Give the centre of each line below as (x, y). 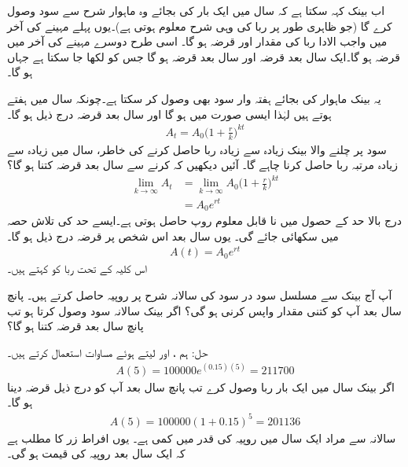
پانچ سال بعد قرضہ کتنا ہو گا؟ (75, 326)
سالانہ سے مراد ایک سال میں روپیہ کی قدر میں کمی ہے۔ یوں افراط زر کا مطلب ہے (202, 438)
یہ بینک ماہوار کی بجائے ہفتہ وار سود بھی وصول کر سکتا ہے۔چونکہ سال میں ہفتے (194, 98)
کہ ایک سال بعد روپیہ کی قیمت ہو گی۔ (96, 453)
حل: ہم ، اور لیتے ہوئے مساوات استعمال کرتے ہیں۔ (108, 352)
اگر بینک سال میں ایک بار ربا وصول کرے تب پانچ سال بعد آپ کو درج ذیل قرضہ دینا (201, 386)
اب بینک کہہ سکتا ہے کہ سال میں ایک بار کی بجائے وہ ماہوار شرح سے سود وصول (196, 10)
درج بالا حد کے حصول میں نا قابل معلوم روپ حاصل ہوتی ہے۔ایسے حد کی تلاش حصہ (205, 221)
